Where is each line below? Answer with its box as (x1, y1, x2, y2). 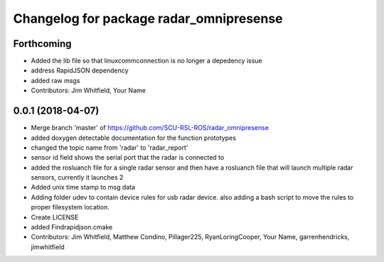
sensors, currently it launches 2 (31, 173, 124, 182)
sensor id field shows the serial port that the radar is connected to (31, 153, 225, 162)
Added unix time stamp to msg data (31, 183, 135, 192)
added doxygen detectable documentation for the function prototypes (31, 133, 236, 142)
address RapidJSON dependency (31, 66, 129, 75)
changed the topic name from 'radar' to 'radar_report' (31, 143, 188, 152)
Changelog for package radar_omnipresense (13, 11, 284, 26)
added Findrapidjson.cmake (31, 223, 113, 231)
